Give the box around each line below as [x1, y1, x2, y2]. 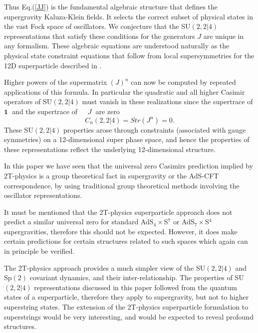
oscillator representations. [4, 190, 82, 200]
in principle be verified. [4, 246, 75, 256]
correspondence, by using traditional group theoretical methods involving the [4, 180, 240, 190]
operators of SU [4, 96, 52, 107]
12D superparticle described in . [4, 60, 102, 70]
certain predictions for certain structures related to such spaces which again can [4, 236, 248, 246]
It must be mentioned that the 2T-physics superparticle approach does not [4, 206, 233, 217]
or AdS [173, 216, 195, 227]
